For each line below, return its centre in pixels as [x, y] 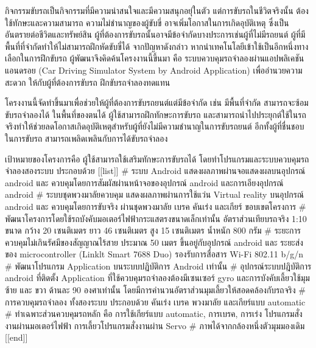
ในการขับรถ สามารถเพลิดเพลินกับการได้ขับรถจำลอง [86, 138]
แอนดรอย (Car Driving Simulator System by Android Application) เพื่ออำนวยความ [154, 70]
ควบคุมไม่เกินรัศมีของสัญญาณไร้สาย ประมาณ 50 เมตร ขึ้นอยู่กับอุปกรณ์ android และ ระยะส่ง [154, 242]
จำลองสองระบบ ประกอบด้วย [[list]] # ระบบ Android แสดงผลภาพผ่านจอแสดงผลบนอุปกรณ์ [155, 171]
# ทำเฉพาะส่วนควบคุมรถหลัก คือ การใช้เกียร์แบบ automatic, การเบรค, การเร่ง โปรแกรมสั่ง [154, 314]
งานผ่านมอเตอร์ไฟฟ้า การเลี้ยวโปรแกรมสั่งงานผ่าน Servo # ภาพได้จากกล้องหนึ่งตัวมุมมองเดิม [155, 325]
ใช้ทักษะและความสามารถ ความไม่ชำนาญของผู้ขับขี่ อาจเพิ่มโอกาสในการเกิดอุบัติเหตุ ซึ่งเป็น [147, 22]
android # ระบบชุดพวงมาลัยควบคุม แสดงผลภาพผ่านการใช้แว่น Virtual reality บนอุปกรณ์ [154, 194]
